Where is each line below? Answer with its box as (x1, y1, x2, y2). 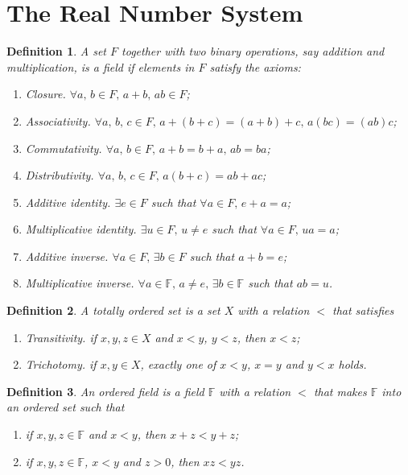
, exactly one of (140, 356, 216, 373)
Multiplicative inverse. (25, 275, 134, 291)
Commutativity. (25, 139, 102, 156)
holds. (338, 356, 367, 373)
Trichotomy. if (25, 356, 97, 373)
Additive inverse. (25, 247, 109, 264)
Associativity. (25, 112, 91, 129)
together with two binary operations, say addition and (122, 43, 385, 60)
